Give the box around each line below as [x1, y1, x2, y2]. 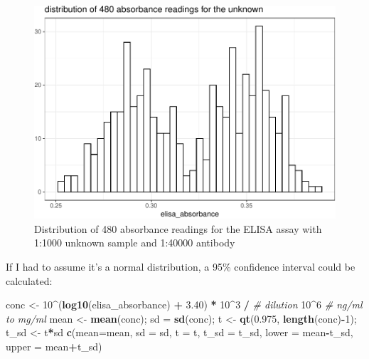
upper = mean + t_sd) [6, 339, 102, 354]
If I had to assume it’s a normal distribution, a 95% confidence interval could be [6, 259, 355, 274]
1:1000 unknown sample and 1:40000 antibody [34, 235, 235, 250]
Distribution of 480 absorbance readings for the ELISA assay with [34, 221, 322, 236]
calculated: [6, 273, 53, 288]
